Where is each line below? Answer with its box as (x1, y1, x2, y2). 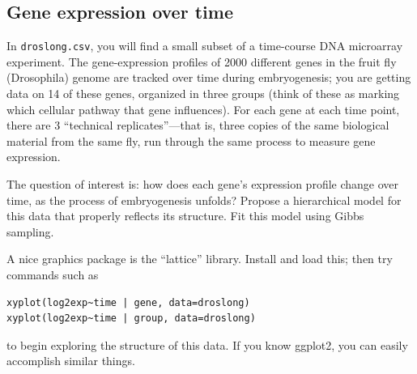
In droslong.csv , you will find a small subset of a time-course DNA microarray (6, 37, 403, 54)
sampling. (6, 223, 54, 240)
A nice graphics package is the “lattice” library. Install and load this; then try (6, 250, 393, 267)
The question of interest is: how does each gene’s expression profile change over (6, 176, 399, 193)
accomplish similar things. (6, 352, 135, 369)
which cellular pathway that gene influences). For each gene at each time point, (6, 100, 400, 117)
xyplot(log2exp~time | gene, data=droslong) (6, 296, 250, 308)
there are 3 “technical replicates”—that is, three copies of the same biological (6, 117, 389, 134)
